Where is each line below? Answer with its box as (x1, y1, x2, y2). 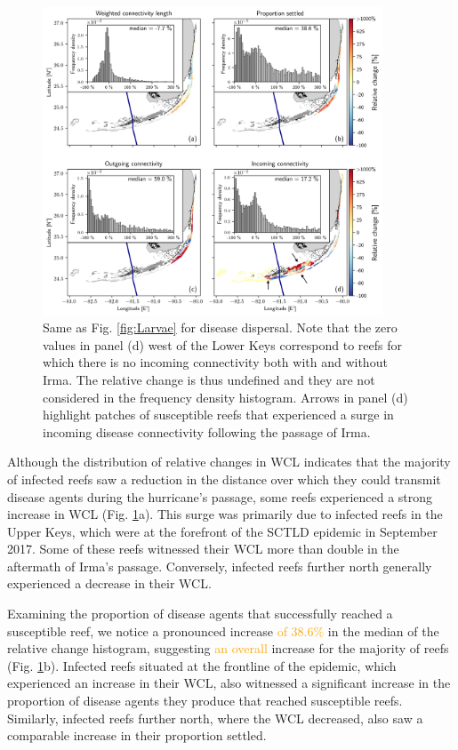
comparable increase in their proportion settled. (7, 726, 267, 745)
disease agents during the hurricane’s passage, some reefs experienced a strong (7, 487, 433, 506)
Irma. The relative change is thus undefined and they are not (43, 370, 375, 388)
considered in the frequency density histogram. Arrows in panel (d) (43, 387, 408, 406)
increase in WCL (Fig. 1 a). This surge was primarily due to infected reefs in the (7, 505, 443, 523)
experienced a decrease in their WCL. (7, 574, 212, 593)
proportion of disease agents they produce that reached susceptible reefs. (7, 691, 403, 710)
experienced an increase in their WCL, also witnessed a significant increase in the (7, 674, 451, 692)
